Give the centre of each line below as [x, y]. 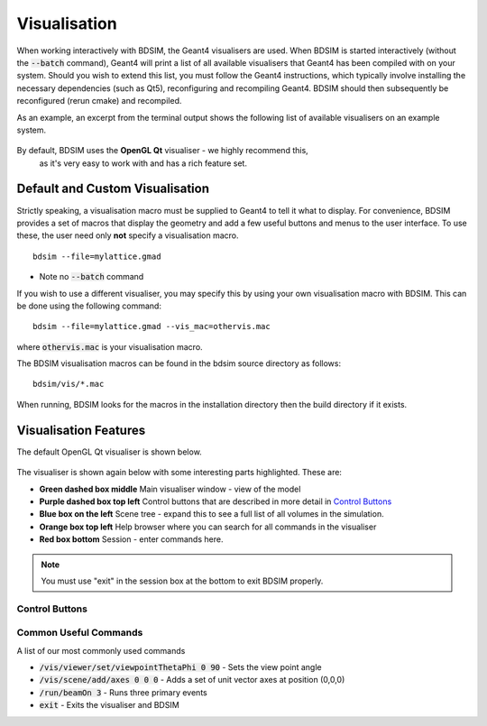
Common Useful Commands [80, 633]
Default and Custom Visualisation [113, 189]
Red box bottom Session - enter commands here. [131, 539]
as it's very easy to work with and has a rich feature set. [143, 163]
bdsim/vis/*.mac [69, 384]
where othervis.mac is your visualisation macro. [110, 346]
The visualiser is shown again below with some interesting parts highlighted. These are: [179, 473]
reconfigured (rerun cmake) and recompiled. [99, 101]
